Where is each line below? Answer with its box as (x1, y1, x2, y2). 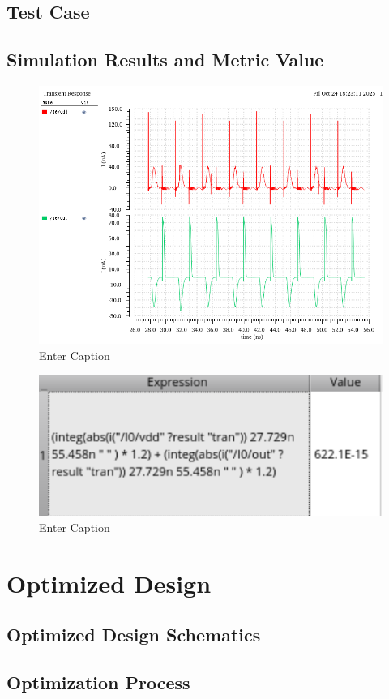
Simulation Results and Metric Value (6, 47, 324, 72)
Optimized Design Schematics (6, 622, 261, 647)
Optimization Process (6, 670, 190, 695)
